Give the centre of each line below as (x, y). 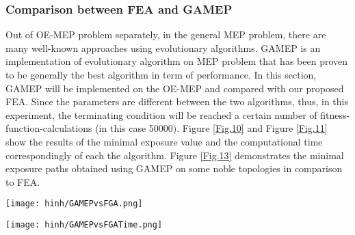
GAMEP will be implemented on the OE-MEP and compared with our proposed (175, 88)
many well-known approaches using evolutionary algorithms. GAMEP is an (163, 47)
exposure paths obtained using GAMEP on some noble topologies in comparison (174, 168)
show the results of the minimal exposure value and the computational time (164, 141)
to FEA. (23, 181)
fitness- (335, 114)
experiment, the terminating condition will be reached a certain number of (161, 114)
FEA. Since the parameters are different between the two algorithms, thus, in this (177, 101)
